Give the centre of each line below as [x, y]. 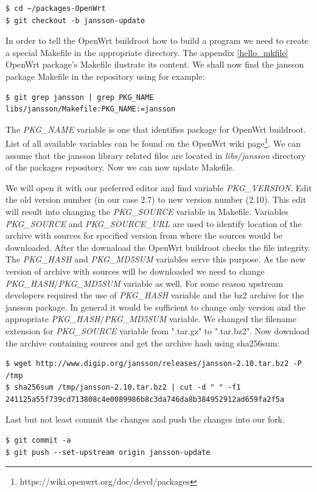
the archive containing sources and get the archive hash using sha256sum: [143, 343]
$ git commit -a [38, 441]
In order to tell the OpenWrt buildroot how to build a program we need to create [157, 40]
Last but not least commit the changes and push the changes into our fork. [145, 419]
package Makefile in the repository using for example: [105, 76]
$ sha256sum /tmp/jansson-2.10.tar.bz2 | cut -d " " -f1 [123, 388]
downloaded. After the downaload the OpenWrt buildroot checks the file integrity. [158, 247]
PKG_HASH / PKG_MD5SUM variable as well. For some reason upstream [145, 283]
